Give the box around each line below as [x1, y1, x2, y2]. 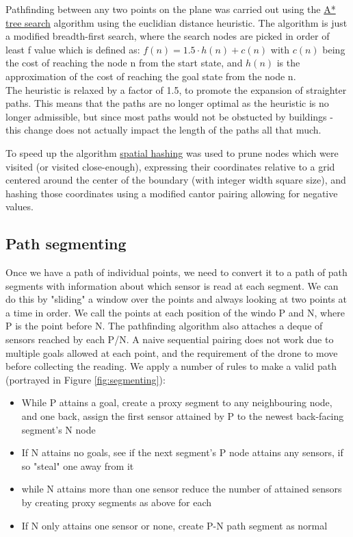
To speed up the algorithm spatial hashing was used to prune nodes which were [5, 145, 339, 160]
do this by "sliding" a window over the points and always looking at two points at [5, 292, 347, 306]
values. [5, 199, 34, 214]
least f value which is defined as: [5, 42, 140, 56]
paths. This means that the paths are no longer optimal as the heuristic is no [5, 96, 329, 110]
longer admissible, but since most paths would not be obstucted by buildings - [5, 109, 333, 123]
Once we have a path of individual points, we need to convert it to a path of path [5, 265, 348, 279]
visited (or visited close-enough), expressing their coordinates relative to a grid [5, 159, 335, 173]
